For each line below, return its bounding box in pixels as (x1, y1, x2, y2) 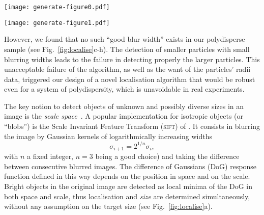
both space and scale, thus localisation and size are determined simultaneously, (4, 191, 250, 201)
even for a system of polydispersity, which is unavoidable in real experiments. (4, 84, 245, 94)
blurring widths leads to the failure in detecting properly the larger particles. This (4, 53, 260, 64)
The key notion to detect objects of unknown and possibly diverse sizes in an (4, 100, 244, 111)
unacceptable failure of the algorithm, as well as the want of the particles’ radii (4, 64, 251, 74)
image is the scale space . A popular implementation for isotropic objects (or (4, 111, 243, 121)
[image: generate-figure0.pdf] (4, 4, 110, 11)
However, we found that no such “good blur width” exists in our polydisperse (4, 34, 245, 44)
